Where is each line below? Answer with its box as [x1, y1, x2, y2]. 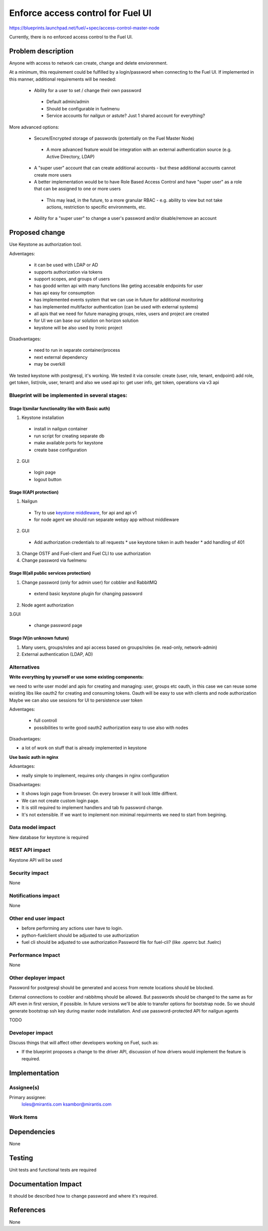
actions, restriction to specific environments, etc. [46, 204, 146, 210]
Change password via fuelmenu [21, 557, 87, 563]
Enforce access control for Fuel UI [9, 7, 151, 18]
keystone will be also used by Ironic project [34, 324, 123, 330]
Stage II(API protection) [9, 489, 59, 495]
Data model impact [9, 824, 56, 831]
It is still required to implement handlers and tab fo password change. [21, 805, 163, 811]
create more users [34, 172, 72, 178]
